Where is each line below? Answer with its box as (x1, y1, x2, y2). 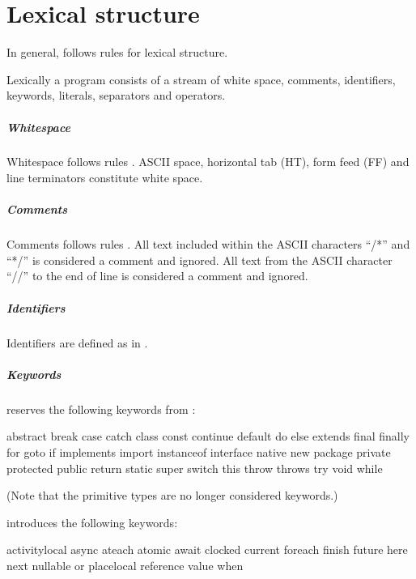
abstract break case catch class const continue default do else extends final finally (6, 428, 410, 445)
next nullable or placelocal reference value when (6, 556, 244, 573)
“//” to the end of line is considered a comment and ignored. (6, 267, 308, 284)
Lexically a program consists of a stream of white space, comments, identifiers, (6, 70, 396, 87)
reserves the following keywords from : (6, 400, 196, 417)
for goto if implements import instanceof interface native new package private (6, 443, 391, 460)
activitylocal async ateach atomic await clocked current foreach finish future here (6, 541, 408, 558)
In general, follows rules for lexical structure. (6, 44, 228, 61)
